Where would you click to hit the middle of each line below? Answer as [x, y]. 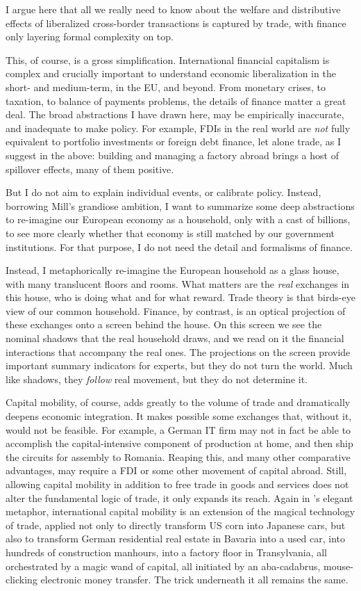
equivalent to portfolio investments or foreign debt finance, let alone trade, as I [173, 141]
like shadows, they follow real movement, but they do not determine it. [157, 379]
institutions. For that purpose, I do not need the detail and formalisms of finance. [179, 246]
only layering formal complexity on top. [90, 37]
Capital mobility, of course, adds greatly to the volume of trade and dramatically [178, 402]
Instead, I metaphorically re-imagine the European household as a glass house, [173, 270]
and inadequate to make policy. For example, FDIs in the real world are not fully [178, 128]
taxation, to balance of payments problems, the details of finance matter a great [176, 100]
